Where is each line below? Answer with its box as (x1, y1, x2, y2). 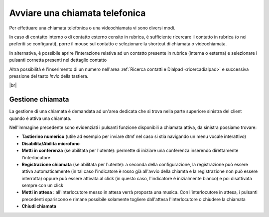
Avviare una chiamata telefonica (9, 7, 146, 18)
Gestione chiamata (9, 95, 69, 104)
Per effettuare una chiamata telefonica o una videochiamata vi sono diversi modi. (9, 25, 175, 31)
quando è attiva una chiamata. (9, 115, 72, 121)
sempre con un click (21, 182, 64, 189)
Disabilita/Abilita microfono (21, 140, 80, 146)
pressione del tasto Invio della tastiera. (9, 73, 89, 79)
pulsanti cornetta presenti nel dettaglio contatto (9, 57, 107, 63)
